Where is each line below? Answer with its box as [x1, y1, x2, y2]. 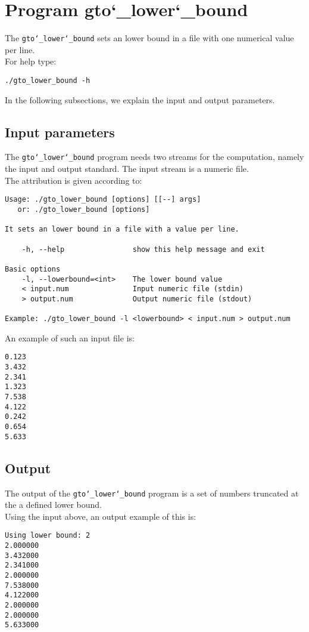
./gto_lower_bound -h [5, 76, 90, 85]
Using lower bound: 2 [5, 531, 90, 540]
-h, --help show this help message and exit [21, 245, 265, 254]
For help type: [5, 55, 57, 67]
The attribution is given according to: [5, 174, 142, 186]
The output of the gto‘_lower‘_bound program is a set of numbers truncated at [5, 486, 299, 499]
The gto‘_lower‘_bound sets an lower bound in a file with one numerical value [5, 32, 294, 44]
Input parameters [5, 122, 115, 141]
